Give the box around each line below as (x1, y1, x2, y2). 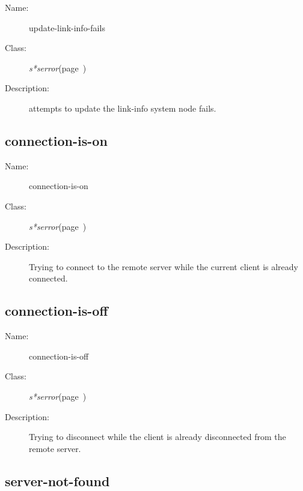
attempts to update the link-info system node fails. (29, 101, 216, 114)
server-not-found (5, 471, 110, 490)
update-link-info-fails (29, 21, 105, 34)
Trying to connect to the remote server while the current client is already (29, 260, 298, 273)
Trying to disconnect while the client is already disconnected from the (29, 430, 286, 443)
